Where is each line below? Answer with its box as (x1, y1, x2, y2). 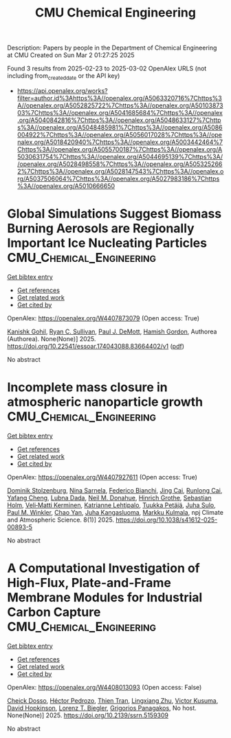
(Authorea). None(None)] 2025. (7, 334, 96, 342)
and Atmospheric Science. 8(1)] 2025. (7, 515, 115, 524)
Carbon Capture (7, 604, 101, 620)
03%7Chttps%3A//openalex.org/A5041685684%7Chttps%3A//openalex (16, 108, 223, 116)
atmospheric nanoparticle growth (7, 394, 203, 410)
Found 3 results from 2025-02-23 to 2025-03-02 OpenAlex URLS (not (7, 64, 207, 73)
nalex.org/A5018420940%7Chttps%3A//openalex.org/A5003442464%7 (16, 138, 223, 146)
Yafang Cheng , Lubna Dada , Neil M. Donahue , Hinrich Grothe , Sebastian (7, 493, 212, 502)
